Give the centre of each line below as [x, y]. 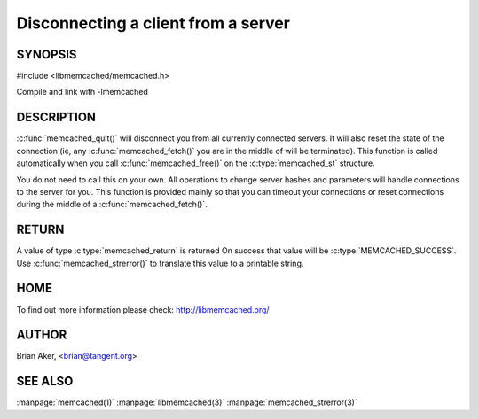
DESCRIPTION [56, 117]
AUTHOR [42, 335]
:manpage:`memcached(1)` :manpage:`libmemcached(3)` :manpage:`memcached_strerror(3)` [187, 402]
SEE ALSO [45, 381]
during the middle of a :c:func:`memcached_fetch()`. [112, 205]
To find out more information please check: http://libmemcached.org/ [143, 309]
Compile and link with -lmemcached [82, 92]
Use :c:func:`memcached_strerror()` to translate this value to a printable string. [160, 263]
